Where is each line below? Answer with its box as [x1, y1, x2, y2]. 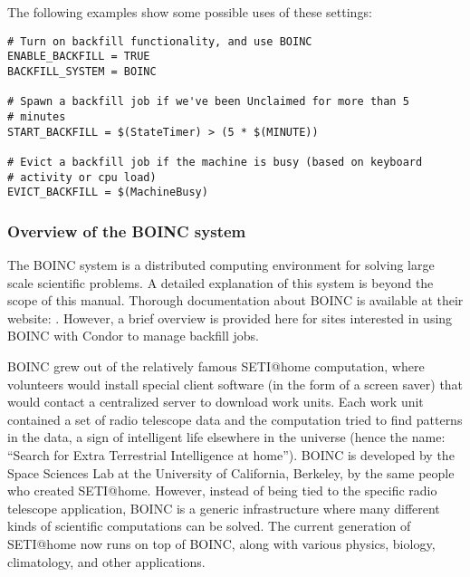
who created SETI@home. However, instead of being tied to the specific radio [7, 481, 437, 500]
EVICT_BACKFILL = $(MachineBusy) [7, 186, 208, 199]
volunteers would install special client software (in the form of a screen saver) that [7, 374, 464, 393]
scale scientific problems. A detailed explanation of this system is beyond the [7, 273, 434, 292]
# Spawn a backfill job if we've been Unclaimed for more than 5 [7, 95, 409, 109]
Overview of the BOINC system [7, 219, 246, 242]
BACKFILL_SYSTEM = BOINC [7, 64, 157, 78]
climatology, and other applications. [7, 552, 206, 571]
